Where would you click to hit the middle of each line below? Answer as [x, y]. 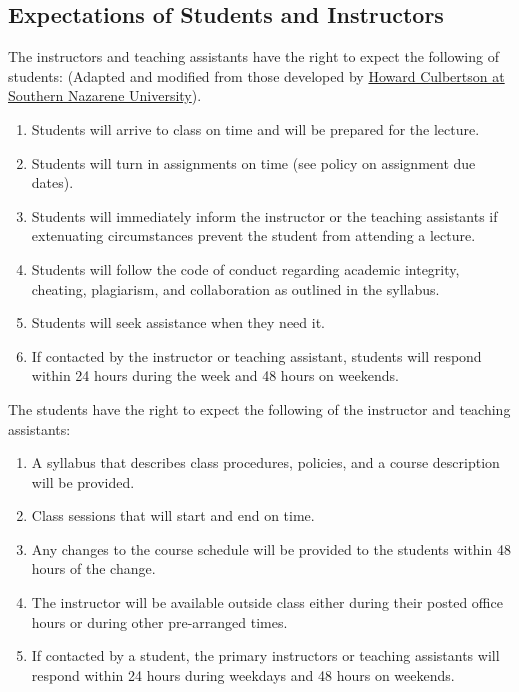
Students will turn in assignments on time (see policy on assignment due [253, 162]
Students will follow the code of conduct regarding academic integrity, [245, 268]
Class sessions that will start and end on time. [173, 515]
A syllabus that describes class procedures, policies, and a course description [265, 462]
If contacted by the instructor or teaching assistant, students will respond [256, 355]
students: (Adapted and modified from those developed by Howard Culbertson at [256, 75]
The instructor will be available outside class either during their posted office [267, 602]
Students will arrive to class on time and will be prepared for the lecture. [255, 128]
